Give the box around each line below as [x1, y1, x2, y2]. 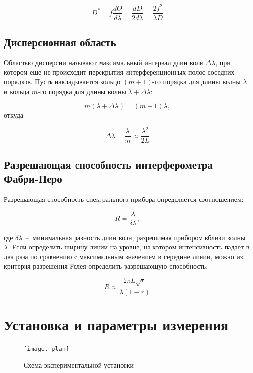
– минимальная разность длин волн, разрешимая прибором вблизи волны [25, 232, 246, 242]
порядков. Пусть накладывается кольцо [4, 76, 121, 86]
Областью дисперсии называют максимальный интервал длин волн [4, 57, 203, 67]
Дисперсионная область [4, 34, 116, 49]
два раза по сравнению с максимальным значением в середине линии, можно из [4, 251, 243, 261]
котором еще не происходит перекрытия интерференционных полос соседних [4, 67, 235, 77]
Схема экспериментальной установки [24, 359, 134, 370]
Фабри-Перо [4, 171, 62, 186]
